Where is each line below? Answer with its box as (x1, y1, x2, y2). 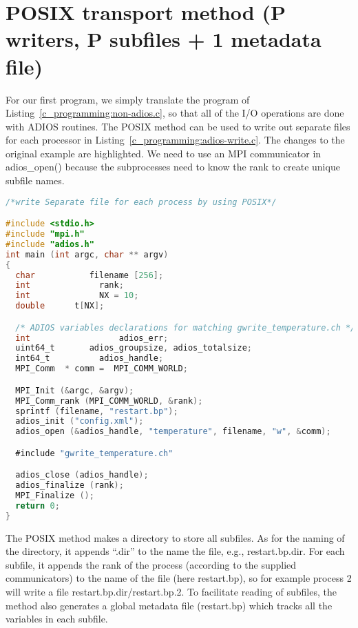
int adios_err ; (15, 333, 169, 343)
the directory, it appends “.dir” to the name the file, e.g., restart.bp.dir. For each (6, 544, 345, 558)
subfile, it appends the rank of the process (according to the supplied (6, 557, 297, 571)
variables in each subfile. (6, 611, 108, 626)
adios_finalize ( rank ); (15, 480, 124, 491)
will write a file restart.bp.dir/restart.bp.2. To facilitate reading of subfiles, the (6, 585, 337, 599)
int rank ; (15, 280, 124, 291)
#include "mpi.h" (6, 229, 85, 239)
